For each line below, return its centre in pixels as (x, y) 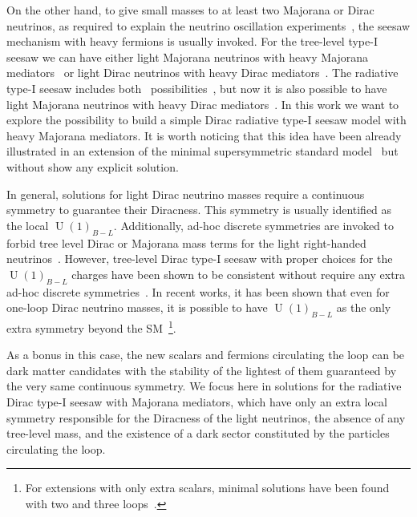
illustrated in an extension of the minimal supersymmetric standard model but (202, 151)
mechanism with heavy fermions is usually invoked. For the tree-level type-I (192, 41)
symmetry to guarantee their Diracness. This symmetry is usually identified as (199, 210)
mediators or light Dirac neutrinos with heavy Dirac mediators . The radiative (202, 73)
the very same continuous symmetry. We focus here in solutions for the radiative (204, 386)
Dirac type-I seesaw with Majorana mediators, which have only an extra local (197, 401)
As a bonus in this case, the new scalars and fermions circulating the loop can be (206, 355)
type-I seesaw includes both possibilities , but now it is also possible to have (197, 88)
